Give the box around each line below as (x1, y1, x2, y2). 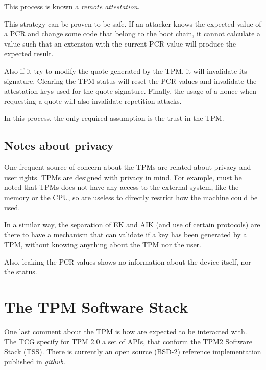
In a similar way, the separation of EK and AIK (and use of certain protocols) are (4, 219, 260, 230)
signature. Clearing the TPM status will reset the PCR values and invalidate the (4, 75, 257, 86)
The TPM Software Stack (4, 296, 188, 317)
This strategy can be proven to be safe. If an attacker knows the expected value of (4, 18, 261, 29)
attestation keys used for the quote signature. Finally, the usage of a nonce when (4, 85, 257, 96)
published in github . (4, 356, 65, 366)
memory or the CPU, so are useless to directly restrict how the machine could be (4, 191, 258, 202)
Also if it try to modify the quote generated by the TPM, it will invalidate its (4, 65, 247, 76)
